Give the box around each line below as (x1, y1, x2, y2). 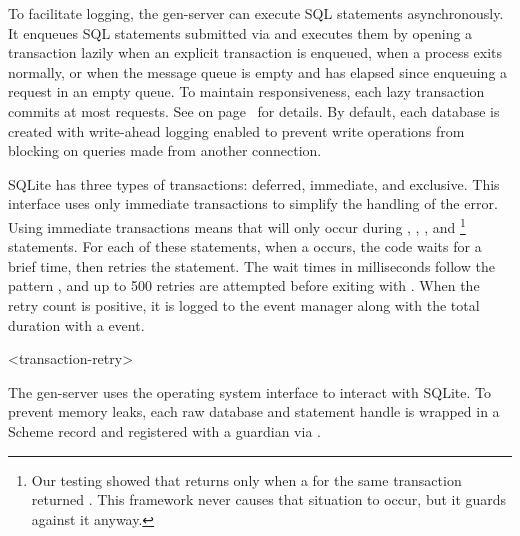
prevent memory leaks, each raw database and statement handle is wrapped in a (8, 401, 500, 422)
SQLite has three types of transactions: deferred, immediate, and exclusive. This (8, 173, 500, 194)
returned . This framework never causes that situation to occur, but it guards (31, 489, 507, 510)
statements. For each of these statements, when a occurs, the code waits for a (8, 236, 482, 257)
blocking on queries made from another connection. (8, 140, 322, 161)
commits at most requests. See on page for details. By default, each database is (8, 100, 500, 121)
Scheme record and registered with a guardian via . (8, 420, 321, 441)
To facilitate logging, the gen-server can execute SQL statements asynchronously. (8, 3, 504, 23)
